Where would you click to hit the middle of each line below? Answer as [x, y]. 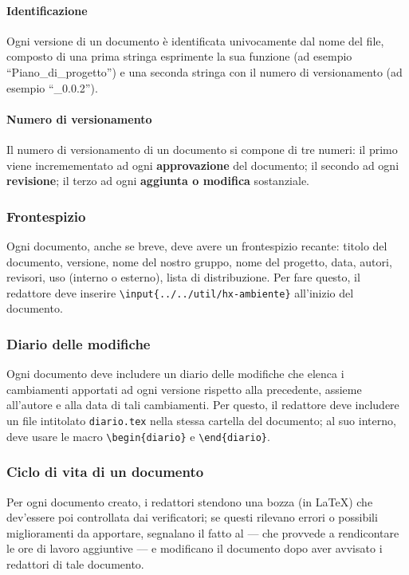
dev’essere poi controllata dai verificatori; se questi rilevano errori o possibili [192, 517]
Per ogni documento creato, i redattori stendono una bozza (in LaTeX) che [190, 501]
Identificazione [47, 10]
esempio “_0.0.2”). [52, 87]
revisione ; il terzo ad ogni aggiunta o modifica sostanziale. [158, 181]
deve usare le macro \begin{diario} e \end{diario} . [138, 436]
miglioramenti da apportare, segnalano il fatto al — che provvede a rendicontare [203, 532]
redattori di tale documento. [75, 563]
